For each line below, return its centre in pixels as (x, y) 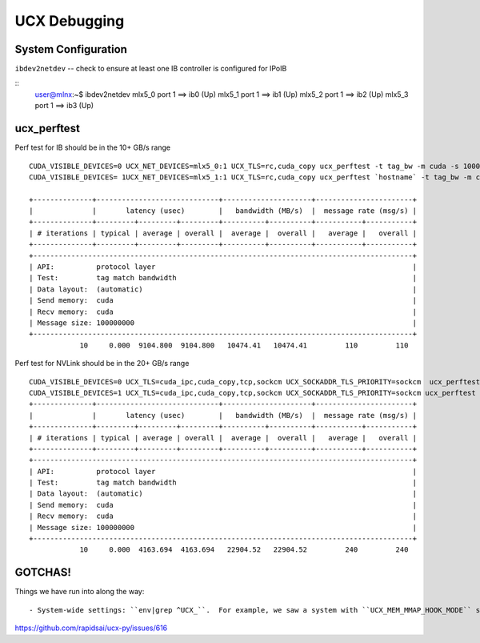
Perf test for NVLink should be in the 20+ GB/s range (102, 364)
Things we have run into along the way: (80, 592)
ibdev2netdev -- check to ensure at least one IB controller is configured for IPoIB (151, 69)
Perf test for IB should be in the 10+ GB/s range (93, 147)
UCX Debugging (70, 21)
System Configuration (71, 49)
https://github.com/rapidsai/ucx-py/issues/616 (91, 628)
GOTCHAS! (43, 573)
